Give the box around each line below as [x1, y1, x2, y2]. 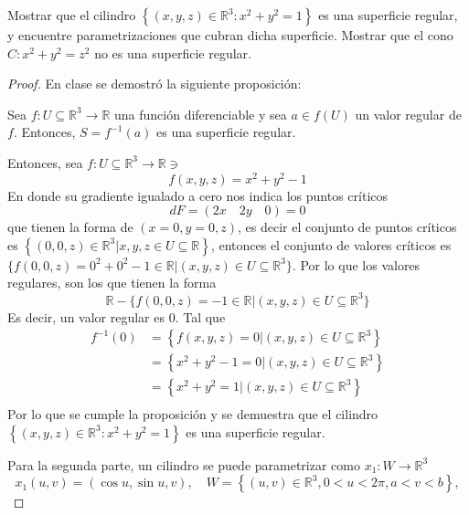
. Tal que [175, 307, 226, 326]
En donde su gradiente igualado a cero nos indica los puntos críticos [7, 185, 389, 205]
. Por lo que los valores [292, 255, 421, 274]
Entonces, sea [7, 152, 83, 172]
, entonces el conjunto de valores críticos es [210, 235, 452, 254]
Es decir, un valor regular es [7, 307, 165, 326]
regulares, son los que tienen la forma [7, 273, 217, 292]
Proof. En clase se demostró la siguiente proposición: [7, 74, 302, 93]
